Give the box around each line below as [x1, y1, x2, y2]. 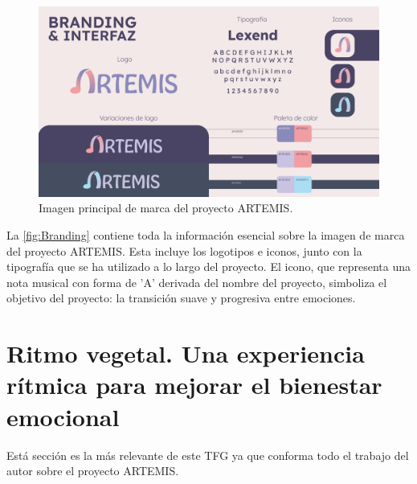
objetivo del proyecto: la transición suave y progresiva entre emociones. [6, 289, 356, 306]
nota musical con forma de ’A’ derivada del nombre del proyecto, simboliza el [6, 273, 387, 290]
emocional [6, 400, 120, 433]
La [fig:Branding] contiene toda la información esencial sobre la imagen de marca [6, 227, 405, 244]
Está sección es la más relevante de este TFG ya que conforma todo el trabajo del [6, 446, 409, 463]
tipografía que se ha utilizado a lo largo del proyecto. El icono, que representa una [6, 258, 411, 275]
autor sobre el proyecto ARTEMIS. [6, 462, 179, 479]
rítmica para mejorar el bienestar [6, 368, 382, 401]
